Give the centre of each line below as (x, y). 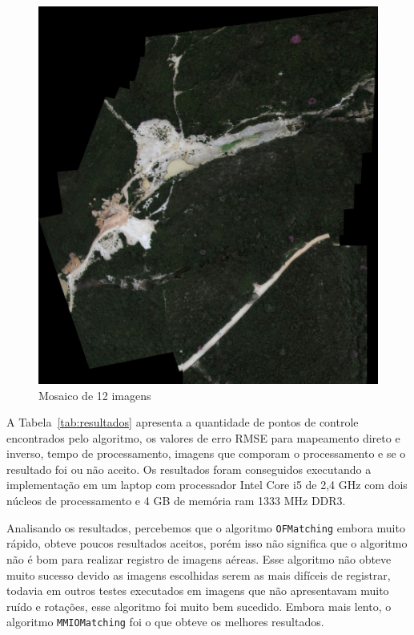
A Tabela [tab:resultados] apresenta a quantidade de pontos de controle (183, 422)
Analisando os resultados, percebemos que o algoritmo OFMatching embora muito (206, 527)
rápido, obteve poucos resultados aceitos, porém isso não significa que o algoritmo (207, 543)
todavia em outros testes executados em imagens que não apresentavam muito (198, 591)
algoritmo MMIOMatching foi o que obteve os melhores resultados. (165, 622)
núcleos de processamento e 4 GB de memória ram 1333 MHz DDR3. (176, 501)
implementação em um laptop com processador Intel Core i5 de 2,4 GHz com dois (207, 485)
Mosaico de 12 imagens (95, 395)
